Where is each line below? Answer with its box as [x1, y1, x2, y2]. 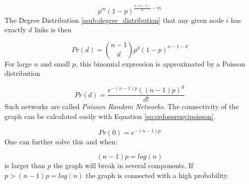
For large [4, 58, 32, 68]
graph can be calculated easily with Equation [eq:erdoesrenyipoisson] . [4, 111, 216, 122]
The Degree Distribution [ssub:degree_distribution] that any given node [4, 14, 224, 25]
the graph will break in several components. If [53, 160, 193, 171]
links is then [34, 24, 72, 35]
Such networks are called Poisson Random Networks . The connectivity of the [4, 101, 239, 112]
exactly [4, 24, 26, 35]
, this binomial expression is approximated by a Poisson [76, 58, 246, 68]
